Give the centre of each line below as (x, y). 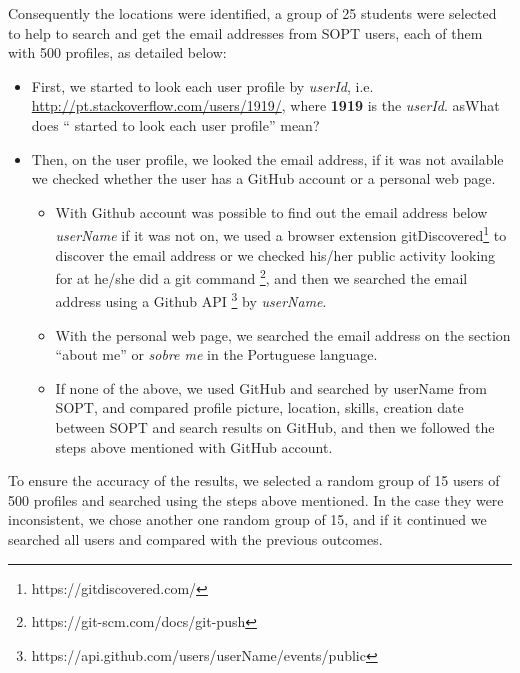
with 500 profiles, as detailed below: (117, 52)
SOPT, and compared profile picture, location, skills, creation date (259, 407)
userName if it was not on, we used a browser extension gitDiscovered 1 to (281, 233)
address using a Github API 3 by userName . (191, 300)
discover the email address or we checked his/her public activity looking (275, 254)
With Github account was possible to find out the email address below (271, 211)
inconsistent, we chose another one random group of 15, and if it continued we (247, 519)
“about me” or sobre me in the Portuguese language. (216, 354)
